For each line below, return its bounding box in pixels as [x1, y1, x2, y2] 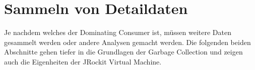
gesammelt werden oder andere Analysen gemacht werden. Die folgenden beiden [4, 36, 251, 47]
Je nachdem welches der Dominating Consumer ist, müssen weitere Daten [4, 27, 231, 37]
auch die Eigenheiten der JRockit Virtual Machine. [4, 56, 162, 66]
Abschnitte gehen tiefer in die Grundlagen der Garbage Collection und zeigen [4, 46, 243, 57]
